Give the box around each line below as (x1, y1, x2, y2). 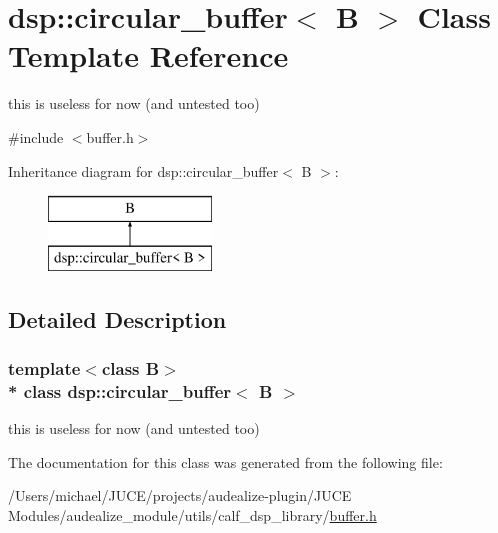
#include (8, 126, 64, 147)
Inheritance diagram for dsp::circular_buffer (8, 160, 279, 181)
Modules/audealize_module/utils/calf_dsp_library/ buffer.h (8, 504, 377, 525)
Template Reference (8, 35, 289, 76)
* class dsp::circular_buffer (8, 378, 232, 403)
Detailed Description (8, 303, 227, 334)
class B (101, 355, 160, 380)
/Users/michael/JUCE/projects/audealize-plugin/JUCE (8, 485, 352, 506)
